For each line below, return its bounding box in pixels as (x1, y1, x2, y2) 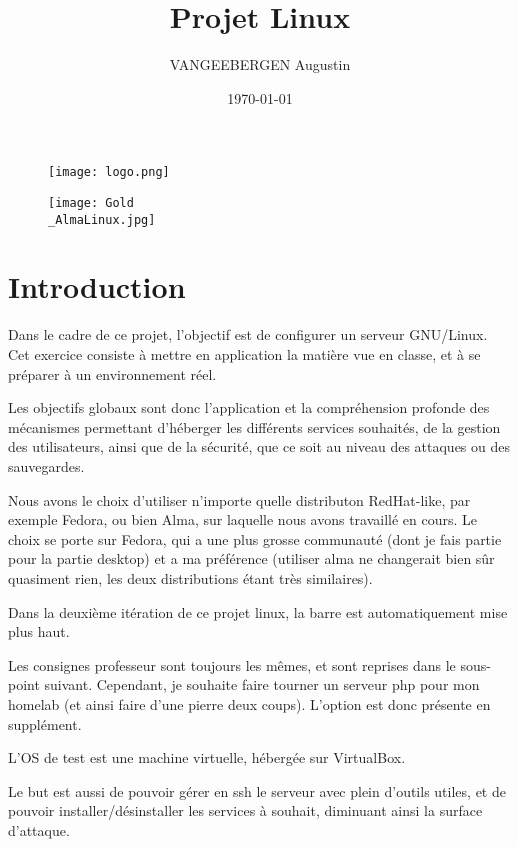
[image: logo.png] (48, 165, 170, 180)
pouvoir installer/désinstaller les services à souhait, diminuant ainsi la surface (8, 800, 483, 821)
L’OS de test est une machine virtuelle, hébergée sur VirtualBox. (8, 747, 406, 768)
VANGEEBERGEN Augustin (169, 54, 351, 75)
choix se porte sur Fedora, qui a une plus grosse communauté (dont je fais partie (8, 528, 502, 549)
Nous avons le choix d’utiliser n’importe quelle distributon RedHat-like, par (8, 489, 471, 510)
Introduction (8, 266, 186, 307)
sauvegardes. (8, 455, 85, 476)
